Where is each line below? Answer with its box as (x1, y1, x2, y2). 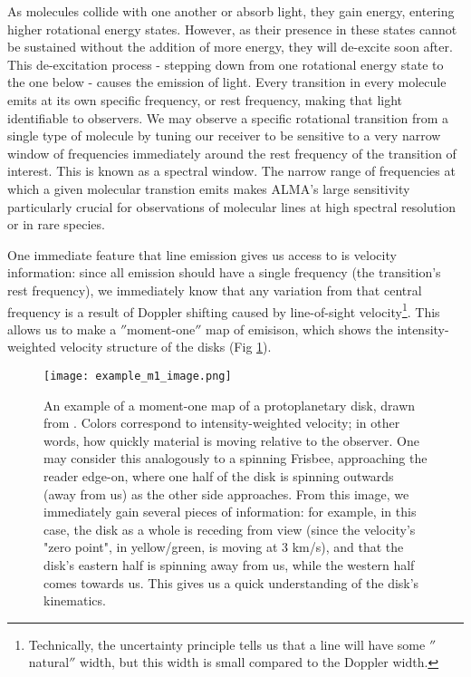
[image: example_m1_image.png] (43, 369, 232, 382)
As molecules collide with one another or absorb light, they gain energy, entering (7, 2, 455, 20)
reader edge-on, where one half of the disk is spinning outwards (43, 466, 394, 485)
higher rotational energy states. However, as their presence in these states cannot (7, 19, 457, 38)
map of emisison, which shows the (205, 319, 393, 338)
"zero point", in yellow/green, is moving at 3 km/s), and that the (43, 537, 404, 556)
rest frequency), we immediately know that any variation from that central (7, 280, 422, 299)
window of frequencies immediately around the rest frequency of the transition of (7, 143, 457, 162)
